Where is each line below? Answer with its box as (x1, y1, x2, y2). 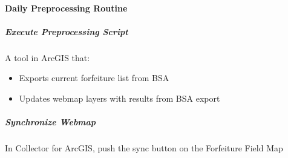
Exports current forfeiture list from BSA (19, 71, 169, 84)
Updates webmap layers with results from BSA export (19, 91, 220, 104)
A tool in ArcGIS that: (5, 51, 90, 64)
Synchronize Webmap (5, 116, 96, 128)
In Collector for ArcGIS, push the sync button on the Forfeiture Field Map (5, 142, 283, 154)
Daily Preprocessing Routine (5, 1, 128, 14)
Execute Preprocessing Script (5, 25, 128, 38)
